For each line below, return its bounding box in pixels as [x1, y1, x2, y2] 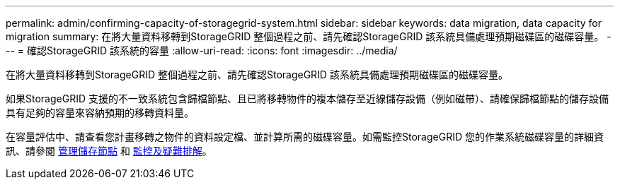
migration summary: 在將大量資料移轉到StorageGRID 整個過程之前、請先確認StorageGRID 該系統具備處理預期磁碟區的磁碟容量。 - [6, 30, 612, 42]
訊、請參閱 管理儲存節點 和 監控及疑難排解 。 [6, 145, 212, 157]
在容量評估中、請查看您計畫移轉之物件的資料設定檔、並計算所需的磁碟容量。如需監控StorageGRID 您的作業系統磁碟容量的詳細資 [6, 131, 604, 143]
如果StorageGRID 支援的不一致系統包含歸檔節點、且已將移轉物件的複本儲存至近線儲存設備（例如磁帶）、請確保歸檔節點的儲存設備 [6, 92, 609, 105]
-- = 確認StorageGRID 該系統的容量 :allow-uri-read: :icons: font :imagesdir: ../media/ [6, 44, 398, 56]
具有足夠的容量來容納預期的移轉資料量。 [6, 107, 194, 119]
